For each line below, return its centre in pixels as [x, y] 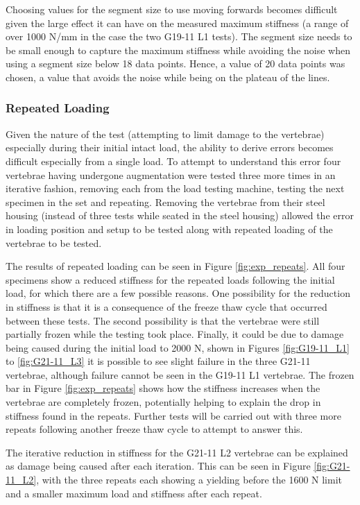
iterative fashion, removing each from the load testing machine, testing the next [175, 188]
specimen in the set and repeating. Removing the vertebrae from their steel [165, 202]
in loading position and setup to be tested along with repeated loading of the [169, 229]
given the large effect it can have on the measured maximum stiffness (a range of [177, 23]
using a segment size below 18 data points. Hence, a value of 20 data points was [175, 63]
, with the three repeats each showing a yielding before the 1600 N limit [189, 480]
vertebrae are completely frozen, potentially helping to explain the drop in [163, 402]
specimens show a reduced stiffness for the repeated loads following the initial [170, 279]
